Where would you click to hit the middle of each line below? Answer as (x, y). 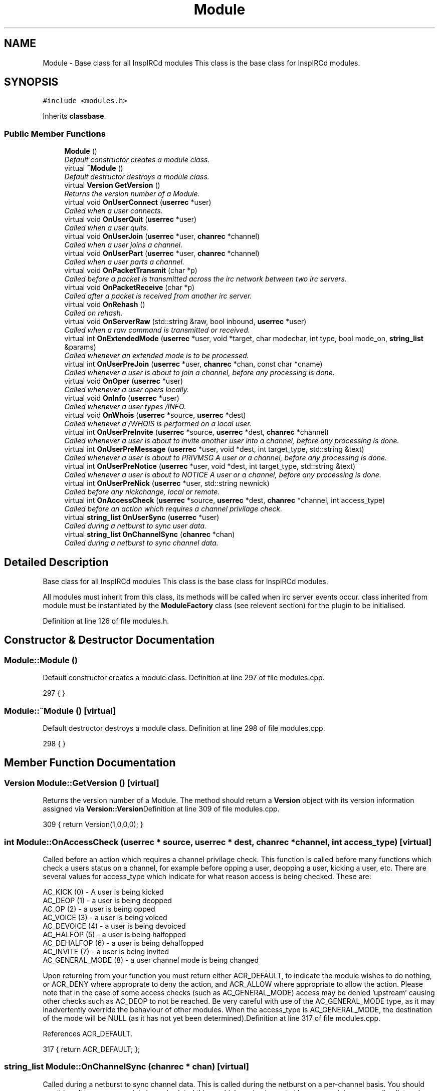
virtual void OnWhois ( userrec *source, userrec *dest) (155, 415)
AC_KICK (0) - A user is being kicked (103, 892)
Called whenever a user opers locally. (127, 390)
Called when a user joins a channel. (124, 245)
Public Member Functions (55, 133)
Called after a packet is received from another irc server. (158, 296)
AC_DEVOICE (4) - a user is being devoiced (114, 926)
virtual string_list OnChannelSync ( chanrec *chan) (150, 534)
